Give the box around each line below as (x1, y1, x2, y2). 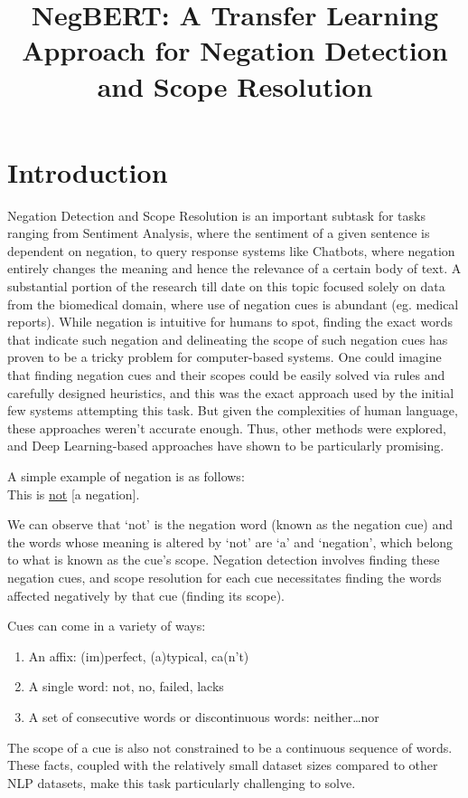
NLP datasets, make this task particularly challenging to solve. (7, 773, 356, 792)
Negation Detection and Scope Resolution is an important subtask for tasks (7, 205, 426, 224)
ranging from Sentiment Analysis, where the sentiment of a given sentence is (7, 223, 430, 242)
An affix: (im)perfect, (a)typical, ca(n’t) (28, 646, 249, 665)
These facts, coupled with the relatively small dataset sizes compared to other (7, 755, 438, 774)
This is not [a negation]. (7, 484, 140, 503)
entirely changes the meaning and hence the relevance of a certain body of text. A (7, 259, 462, 278)
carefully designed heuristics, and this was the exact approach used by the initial (7, 383, 454, 402)
